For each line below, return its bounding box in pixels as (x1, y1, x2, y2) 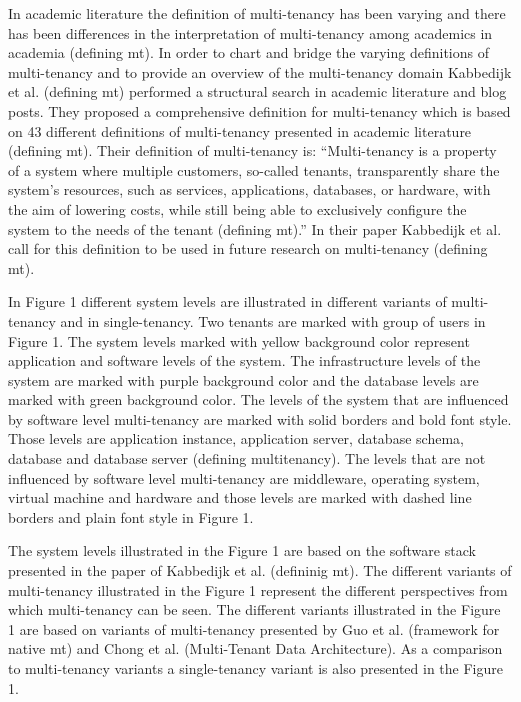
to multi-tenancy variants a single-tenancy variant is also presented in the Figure (8, 658, 503, 678)
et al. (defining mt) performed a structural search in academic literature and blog (8, 81, 507, 102)
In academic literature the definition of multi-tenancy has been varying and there (8, 3, 506, 23)
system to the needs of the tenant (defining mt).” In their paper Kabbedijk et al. (8, 218, 502, 239)
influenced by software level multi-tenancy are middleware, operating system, (8, 467, 480, 488)
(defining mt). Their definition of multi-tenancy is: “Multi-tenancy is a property (8, 140, 497, 161)
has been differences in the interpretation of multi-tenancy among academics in (8, 22, 493, 43)
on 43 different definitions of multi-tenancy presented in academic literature (8, 120, 472, 141)
